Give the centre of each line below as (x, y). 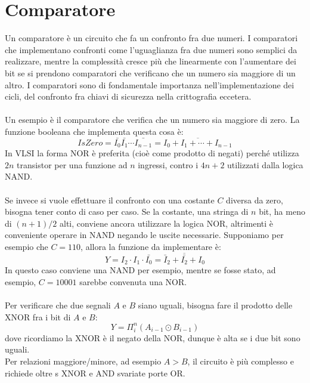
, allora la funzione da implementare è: (151, 246)
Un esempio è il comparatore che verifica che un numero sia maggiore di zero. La (152, 120)
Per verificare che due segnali (58, 305)
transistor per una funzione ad (72, 164)
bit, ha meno (282, 211)
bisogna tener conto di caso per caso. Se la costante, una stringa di (127, 211)
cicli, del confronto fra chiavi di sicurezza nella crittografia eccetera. (128, 96)
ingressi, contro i (168, 164)
